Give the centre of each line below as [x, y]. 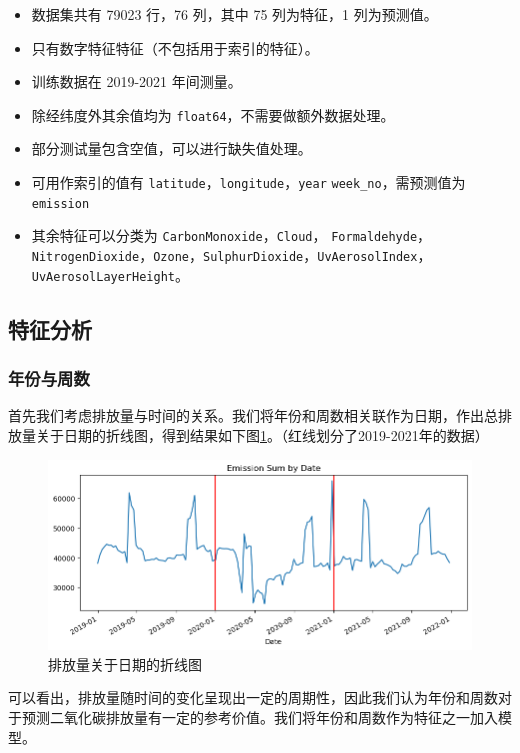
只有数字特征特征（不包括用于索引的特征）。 [175, 47]
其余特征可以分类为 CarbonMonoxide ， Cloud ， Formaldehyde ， [231, 235]
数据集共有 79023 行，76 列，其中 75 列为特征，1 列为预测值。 [234, 14]
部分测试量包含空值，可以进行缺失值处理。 [171, 148]
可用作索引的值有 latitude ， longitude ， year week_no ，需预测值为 [248, 182]
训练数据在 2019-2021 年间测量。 [136, 81]
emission [60, 203]
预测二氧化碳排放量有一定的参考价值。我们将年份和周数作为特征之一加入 [259, 717]
